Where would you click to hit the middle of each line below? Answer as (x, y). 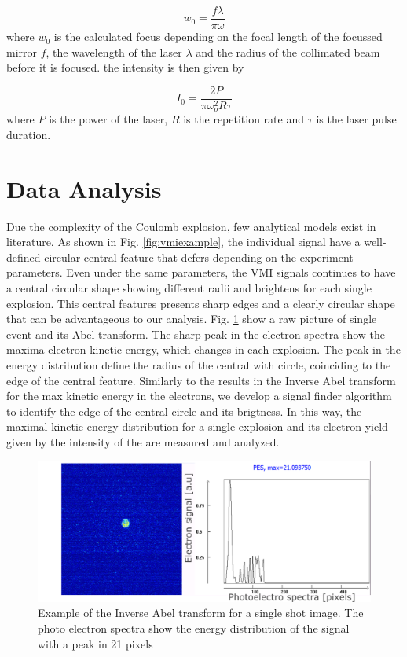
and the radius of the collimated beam (288, 51)
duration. (29, 134)
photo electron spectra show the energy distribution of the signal (194, 628)
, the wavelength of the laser (114, 51)
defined (24, 257)
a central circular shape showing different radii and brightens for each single (189, 288)
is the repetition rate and (244, 119)
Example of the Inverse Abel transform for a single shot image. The (201, 613)
